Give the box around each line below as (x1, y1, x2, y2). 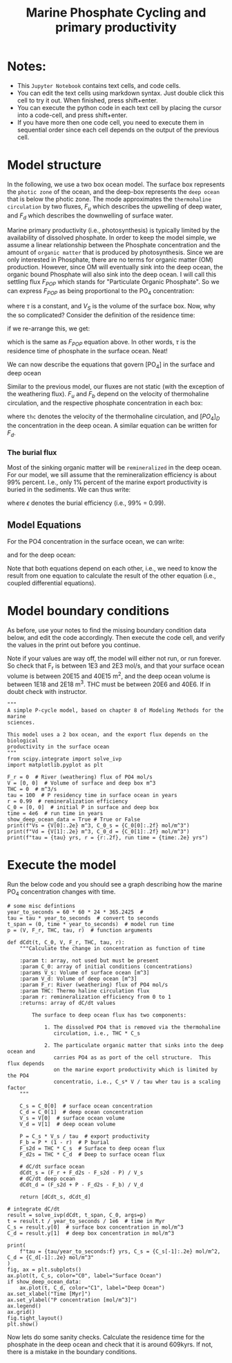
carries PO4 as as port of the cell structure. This (53, 1054, 212, 1061)
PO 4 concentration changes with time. (7, 887, 116, 898)
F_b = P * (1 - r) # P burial (19, 1139, 110, 1146)
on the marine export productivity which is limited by (53, 1066, 217, 1073)
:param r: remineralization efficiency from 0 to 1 (19, 993, 171, 1000)
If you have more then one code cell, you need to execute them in (17, 118, 204, 126)
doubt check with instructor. (7, 688, 88, 695)
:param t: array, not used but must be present (19, 957, 159, 964)
